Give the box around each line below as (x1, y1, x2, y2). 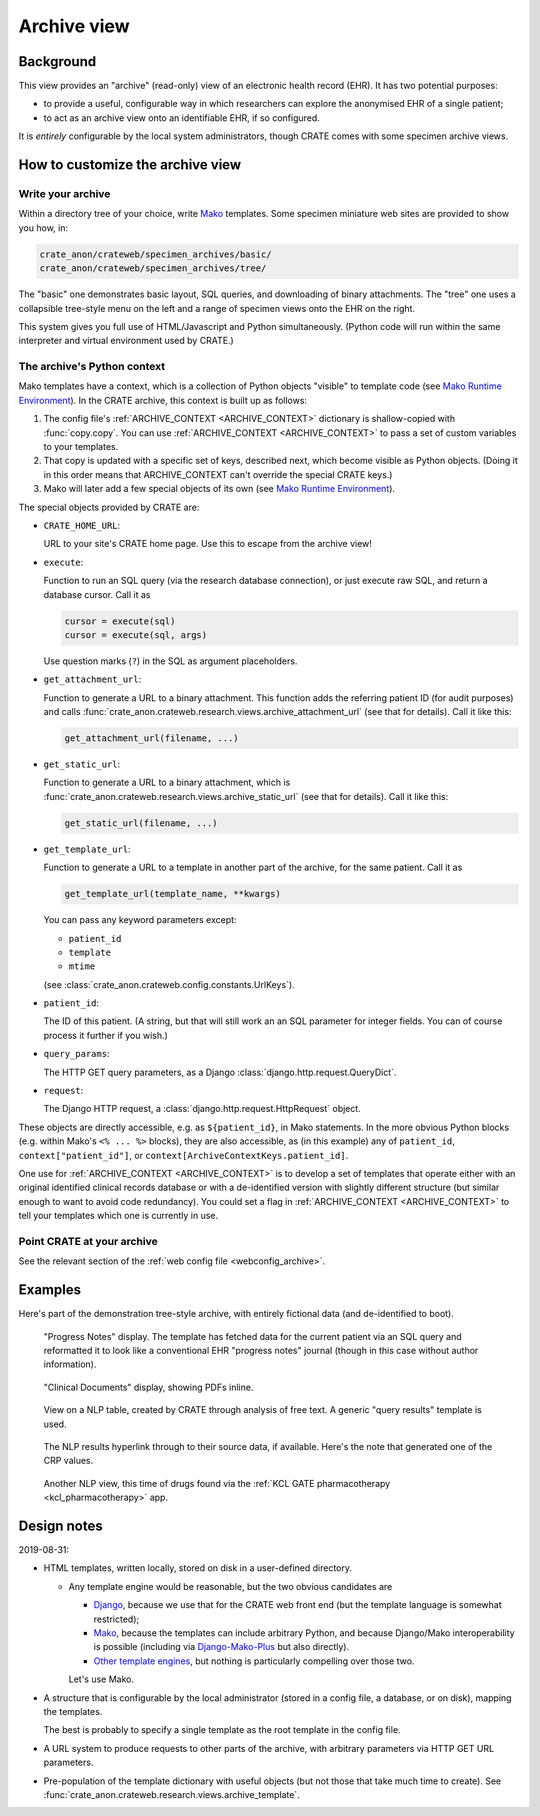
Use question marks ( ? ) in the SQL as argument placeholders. (43, 655, 298, 667)
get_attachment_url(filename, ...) (64, 733, 239, 744)
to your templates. (43, 441, 119, 453)
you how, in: (18, 221, 69, 234)
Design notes (18, 1517, 104, 1534)
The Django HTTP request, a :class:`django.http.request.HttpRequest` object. (43, 1103, 362, 1115)
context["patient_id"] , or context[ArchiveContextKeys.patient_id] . (18, 1149, 349, 1161)
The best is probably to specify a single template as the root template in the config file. (43, 1724, 401, 1736)
